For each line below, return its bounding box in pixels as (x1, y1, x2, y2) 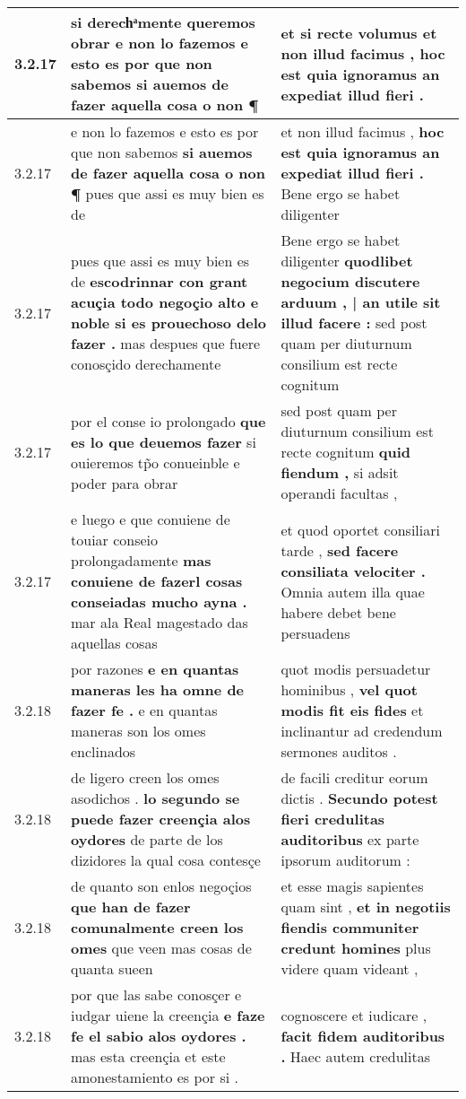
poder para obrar (71, 472, 178, 493)
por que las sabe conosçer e (71, 984, 242, 1005)
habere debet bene (280, 601, 396, 623)
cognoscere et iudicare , (280, 1005, 427, 1025)
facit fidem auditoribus (280, 1025, 445, 1046)
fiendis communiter (280, 917, 419, 938)
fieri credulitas (280, 808, 385, 829)
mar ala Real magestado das (71, 612, 248, 632)
